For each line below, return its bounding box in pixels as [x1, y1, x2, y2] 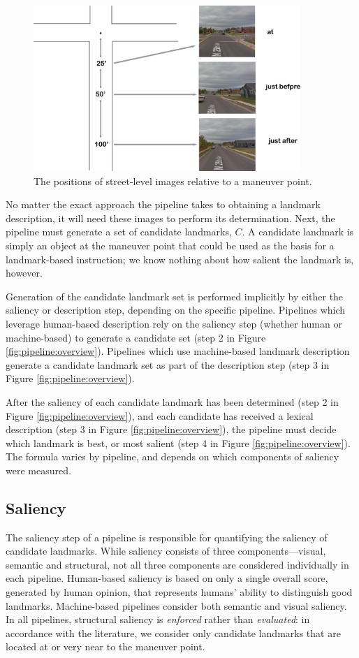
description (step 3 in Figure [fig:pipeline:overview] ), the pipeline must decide [6, 422, 337, 437]
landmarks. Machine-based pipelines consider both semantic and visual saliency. [6, 598, 347, 613]
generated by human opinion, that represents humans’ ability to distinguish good [6, 585, 353, 599]
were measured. [6, 462, 71, 477]
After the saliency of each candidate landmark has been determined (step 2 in [6, 394, 339, 409]
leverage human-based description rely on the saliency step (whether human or [6, 316, 342, 330]
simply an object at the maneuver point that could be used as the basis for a [6, 237, 335, 252]
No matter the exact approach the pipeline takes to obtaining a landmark [6, 197, 321, 212]
